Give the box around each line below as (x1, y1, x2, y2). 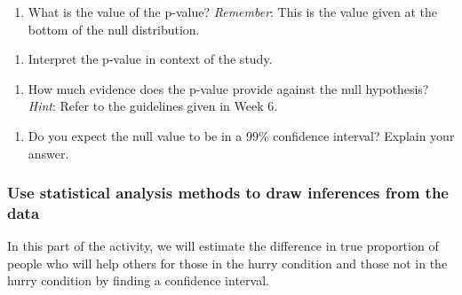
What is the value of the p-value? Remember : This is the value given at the (28, 3, 438, 20)
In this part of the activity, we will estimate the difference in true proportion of (7, 237, 439, 255)
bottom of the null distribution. (28, 19, 200, 38)
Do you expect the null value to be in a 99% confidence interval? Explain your (28, 126, 455, 144)
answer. (28, 144, 69, 162)
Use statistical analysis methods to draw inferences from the (7, 182, 449, 204)
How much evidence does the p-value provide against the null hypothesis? (28, 79, 429, 97)
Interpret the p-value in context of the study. (28, 50, 273, 68)
